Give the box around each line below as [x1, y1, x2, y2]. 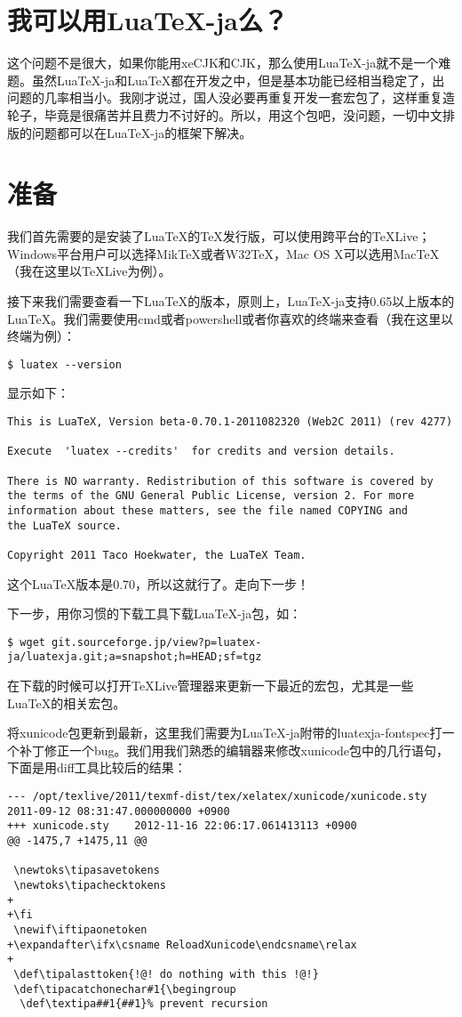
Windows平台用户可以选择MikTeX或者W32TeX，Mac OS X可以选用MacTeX [7, 244, 440, 262]
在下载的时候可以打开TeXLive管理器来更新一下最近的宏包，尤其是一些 [7, 676, 414, 695]
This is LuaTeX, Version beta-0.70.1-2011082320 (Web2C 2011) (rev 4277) [7, 416, 453, 429]
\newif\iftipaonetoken [13, 923, 147, 936]
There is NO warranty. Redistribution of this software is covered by [7, 474, 434, 488]
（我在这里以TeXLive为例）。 [7, 262, 171, 280]
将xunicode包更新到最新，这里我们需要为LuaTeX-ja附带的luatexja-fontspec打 [7, 723, 442, 742]
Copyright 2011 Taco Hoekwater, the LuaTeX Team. [7, 548, 307, 561]
